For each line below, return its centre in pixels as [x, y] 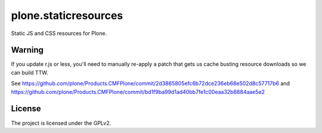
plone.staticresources [67, 15]
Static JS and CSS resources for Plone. [59, 33]
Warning [27, 50]
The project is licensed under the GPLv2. [61, 123]
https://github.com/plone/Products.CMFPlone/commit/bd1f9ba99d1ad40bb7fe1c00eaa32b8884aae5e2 [138, 91]
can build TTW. [30, 72]
